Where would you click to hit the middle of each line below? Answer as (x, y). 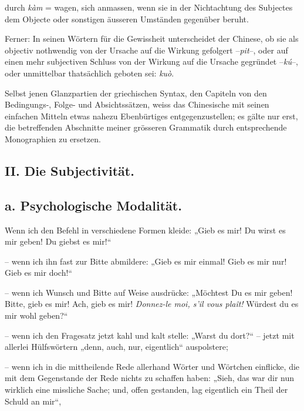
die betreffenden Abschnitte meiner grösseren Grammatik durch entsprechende (146, 127)
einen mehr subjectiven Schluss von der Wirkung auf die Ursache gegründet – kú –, (151, 61)
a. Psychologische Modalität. (93, 205)
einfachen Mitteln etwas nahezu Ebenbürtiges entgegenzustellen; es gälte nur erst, (151, 116)
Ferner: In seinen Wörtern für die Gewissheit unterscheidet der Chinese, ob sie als (152, 39)
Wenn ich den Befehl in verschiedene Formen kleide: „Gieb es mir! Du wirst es (145, 230)
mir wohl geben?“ (36, 315)
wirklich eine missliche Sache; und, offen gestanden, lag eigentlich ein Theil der (146, 390)
